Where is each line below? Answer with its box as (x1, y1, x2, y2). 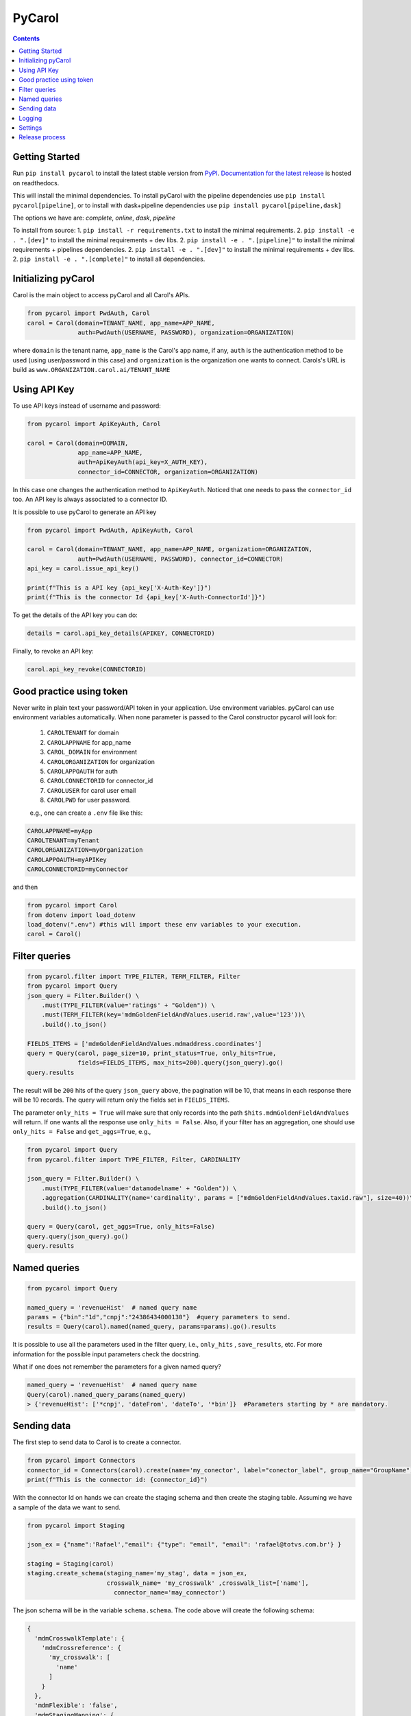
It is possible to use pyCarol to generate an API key (12, 508, 157, 516)
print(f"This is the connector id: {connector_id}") (27, 1476, 208, 1484)
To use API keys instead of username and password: (12, 402, 161, 410)
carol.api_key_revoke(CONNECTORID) (27, 666, 147, 673)
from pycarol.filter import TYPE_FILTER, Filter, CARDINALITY (27, 1155, 240, 1163)
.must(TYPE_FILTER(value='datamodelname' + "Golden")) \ (41, 1184, 237, 1192)
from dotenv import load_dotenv (27, 911, 136, 919)
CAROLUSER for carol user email (47, 786, 136, 794)
